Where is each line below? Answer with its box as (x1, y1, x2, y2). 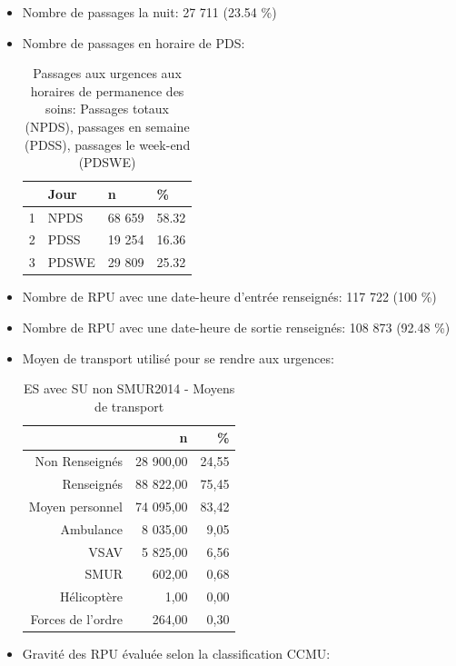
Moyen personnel (28, 496, 123, 515)
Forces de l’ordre (30, 610, 123, 629)
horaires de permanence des (30, 81, 184, 100)
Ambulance (60, 519, 123, 538)
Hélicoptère (60, 587, 123, 606)
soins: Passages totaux (45, 99, 170, 118)
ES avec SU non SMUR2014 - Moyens (24, 379, 235, 398)
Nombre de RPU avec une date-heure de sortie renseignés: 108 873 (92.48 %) (22, 317, 451, 336)
